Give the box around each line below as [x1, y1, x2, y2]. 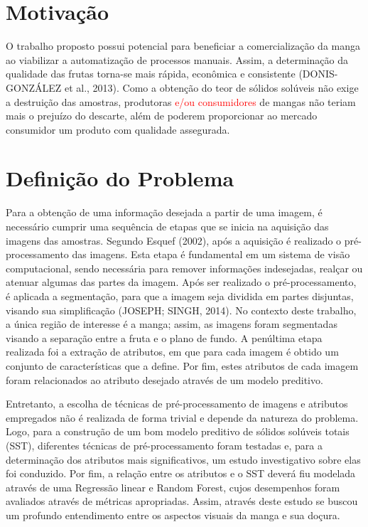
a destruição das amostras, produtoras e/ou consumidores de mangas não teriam [6, 94, 356, 109]
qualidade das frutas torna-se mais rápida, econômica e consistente [6, 66, 296, 81]
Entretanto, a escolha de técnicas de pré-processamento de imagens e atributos [6, 396, 348, 411]
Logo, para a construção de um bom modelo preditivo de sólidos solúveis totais [6, 424, 350, 439]
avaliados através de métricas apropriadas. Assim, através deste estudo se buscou [6, 494, 358, 509]
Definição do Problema [6, 164, 234, 193]
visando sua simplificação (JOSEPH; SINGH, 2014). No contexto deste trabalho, [6, 302, 357, 317]
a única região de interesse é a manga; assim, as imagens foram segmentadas [6, 316, 337, 331]
